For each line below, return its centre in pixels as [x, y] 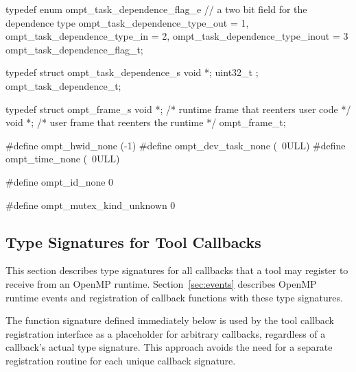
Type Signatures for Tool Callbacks [133, 241]
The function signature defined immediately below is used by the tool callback [170, 320]
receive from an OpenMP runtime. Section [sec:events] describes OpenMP [161, 283]
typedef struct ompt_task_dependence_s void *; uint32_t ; [132, 72]
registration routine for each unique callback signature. [121, 360]
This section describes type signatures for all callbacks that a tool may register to [177, 270]
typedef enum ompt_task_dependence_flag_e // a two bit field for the [156, 9]
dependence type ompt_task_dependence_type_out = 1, [127, 22]
